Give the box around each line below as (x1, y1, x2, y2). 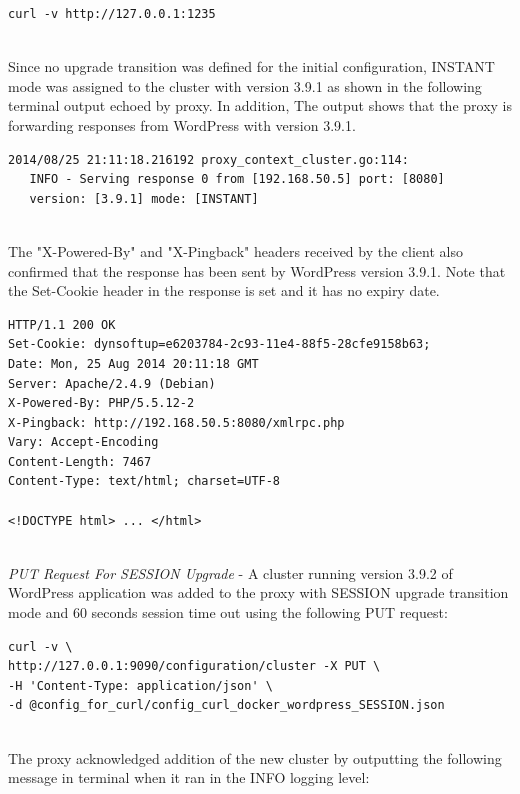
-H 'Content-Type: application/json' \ (8, 678, 273, 693)
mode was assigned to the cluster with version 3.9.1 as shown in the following (8, 75, 482, 96)
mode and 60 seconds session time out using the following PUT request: (8, 602, 448, 623)
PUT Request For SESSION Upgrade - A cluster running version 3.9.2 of (8, 562, 453, 583)
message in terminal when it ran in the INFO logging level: (8, 767, 370, 788)
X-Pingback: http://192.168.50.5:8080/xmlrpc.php (8, 415, 345, 430)
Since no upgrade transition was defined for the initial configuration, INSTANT (8, 56, 495, 77)
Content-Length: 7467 (8, 454, 152, 469)
